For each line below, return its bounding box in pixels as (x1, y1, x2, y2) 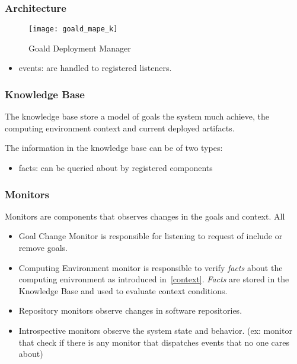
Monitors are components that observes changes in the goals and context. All (5, 210, 285, 222)
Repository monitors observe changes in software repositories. (18, 304, 242, 317)
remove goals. (18, 241, 68, 254)
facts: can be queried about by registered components (18, 162, 213, 174)
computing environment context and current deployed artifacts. (5, 121, 235, 134)
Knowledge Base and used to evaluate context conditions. (18, 284, 228, 297)
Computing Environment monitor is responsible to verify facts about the (18, 261, 283, 273)
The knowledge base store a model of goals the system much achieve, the (5, 110, 269, 123)
